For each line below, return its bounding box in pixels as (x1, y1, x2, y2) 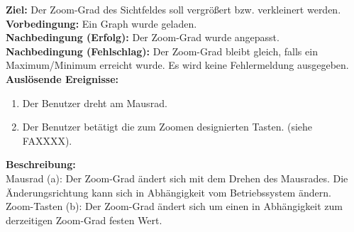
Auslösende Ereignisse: (6, 71, 118, 86)
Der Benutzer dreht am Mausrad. (22, 95, 167, 110)
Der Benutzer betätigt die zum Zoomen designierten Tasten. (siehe (22, 119, 313, 134)
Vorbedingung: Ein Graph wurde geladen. (6, 16, 197, 31)
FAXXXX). (22, 133, 72, 148)
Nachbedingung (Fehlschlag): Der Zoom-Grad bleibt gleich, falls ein (6, 43, 318, 58)
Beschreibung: (6, 157, 76, 172)
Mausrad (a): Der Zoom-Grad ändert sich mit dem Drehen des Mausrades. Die (6, 170, 348, 185)
